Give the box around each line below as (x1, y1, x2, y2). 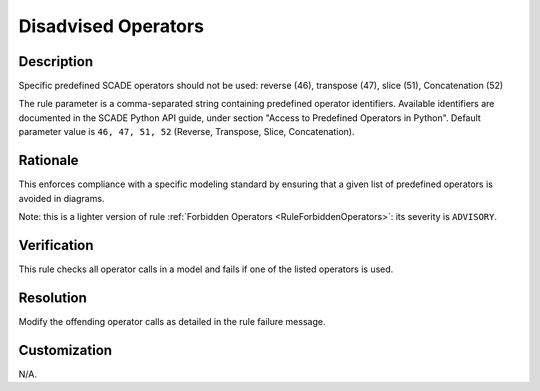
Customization (18, 341, 113, 359)
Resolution (18, 289, 87, 306)
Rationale (18, 152, 79, 169)
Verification (18, 236, 94, 254)
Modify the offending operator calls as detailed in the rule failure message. (18, 315, 326, 327)
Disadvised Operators (18, 15, 205, 37)
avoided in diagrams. (18, 192, 105, 204)
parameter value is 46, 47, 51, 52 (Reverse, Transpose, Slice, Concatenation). (18, 126, 355, 138)
